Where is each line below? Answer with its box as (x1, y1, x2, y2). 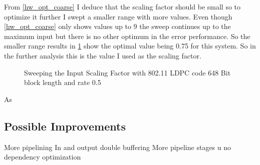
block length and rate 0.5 (24, 77, 101, 87)
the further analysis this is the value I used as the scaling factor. (4, 50, 201, 60)
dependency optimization (4, 151, 81, 162)
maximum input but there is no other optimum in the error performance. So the (4, 30, 250, 41)
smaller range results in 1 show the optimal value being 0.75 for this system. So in (4, 40, 256, 51)
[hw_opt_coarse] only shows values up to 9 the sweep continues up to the (4, 21, 231, 31)
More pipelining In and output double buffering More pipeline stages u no (4, 141, 231, 152)
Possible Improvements (4, 118, 126, 133)
